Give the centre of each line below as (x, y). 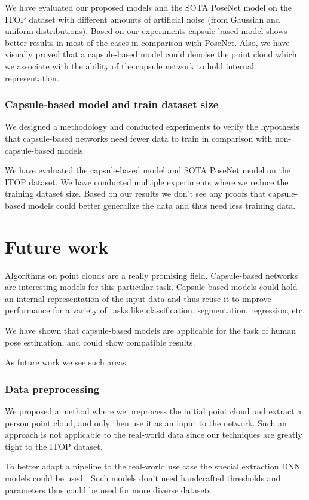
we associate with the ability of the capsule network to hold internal (129, 65)
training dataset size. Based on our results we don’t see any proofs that (135, 193)
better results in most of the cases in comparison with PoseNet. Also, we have (147, 42)
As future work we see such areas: (67, 362)
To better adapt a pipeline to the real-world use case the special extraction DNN (153, 466)
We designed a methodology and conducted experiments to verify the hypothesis (152, 126)
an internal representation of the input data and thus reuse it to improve (138, 298)
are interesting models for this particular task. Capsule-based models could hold (151, 287)
